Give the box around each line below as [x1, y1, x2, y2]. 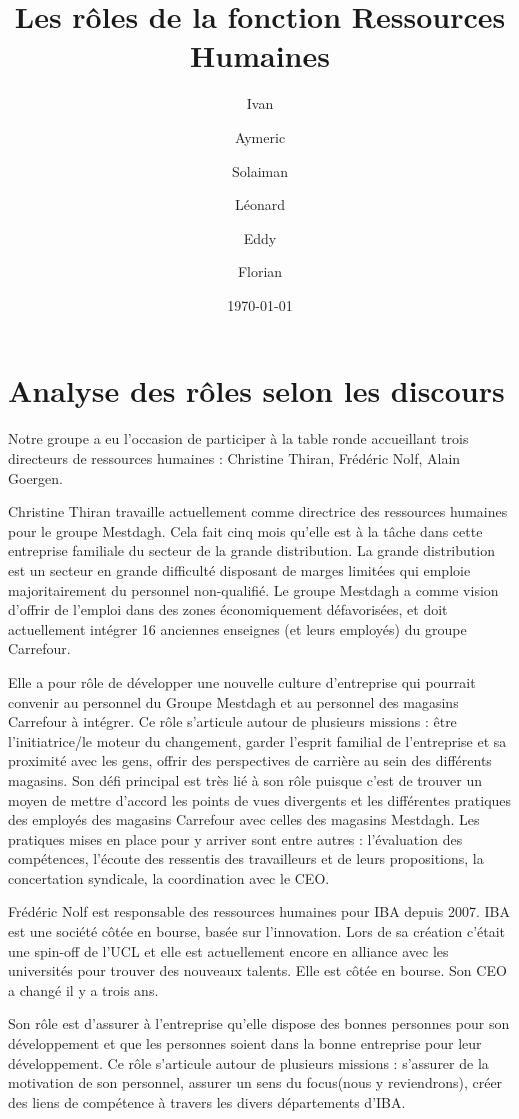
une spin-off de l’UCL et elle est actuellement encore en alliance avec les [8, 940, 449, 961]
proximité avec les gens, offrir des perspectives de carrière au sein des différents [8, 750, 492, 771]
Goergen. [8, 467, 63, 488]
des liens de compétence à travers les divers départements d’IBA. [8, 1091, 406, 1112]
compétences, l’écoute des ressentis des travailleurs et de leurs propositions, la [8, 848, 484, 869]
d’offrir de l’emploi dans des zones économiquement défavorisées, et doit [8, 599, 448, 620]
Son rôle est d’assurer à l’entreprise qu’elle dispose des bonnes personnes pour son [8, 1013, 510, 1034]
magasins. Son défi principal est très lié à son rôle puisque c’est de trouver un [8, 769, 482, 790]
